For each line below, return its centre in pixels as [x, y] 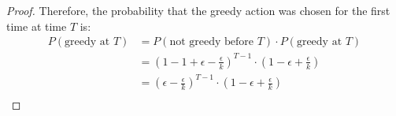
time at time [37, 26]
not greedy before [212, 42]
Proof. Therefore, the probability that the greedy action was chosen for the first [198, 10]
